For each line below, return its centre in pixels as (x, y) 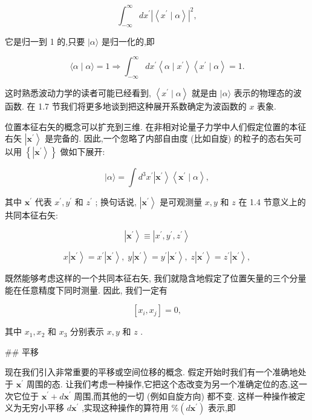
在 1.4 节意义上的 (272, 202)
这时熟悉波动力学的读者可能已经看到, (78, 93)
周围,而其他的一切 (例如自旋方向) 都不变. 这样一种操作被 (186, 395)
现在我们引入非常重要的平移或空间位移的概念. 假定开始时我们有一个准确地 (151, 372)
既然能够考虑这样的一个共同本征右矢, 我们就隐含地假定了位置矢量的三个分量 (156, 277)
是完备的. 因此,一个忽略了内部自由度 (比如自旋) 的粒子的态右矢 (169, 138)
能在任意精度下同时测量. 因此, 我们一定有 (86, 290)
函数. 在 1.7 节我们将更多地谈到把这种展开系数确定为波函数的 (126, 106)
